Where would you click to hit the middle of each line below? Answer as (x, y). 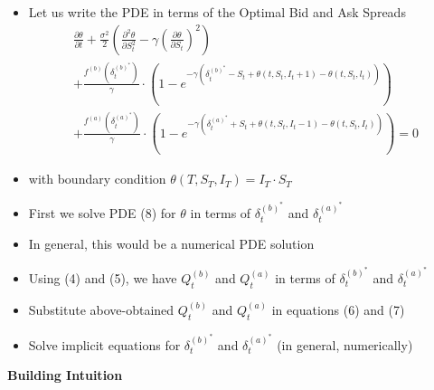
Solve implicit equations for (104, 344)
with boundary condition (97, 179)
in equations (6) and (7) (338, 309)
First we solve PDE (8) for (102, 213)
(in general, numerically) (345, 344)
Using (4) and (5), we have (103, 277)
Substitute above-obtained (101, 309)
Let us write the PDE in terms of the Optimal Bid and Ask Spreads (217, 12)
